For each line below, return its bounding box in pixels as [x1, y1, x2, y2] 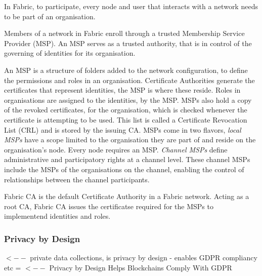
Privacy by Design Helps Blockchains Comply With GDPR [49, 262, 232, 272]
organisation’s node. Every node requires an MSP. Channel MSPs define [4, 144, 228, 154]
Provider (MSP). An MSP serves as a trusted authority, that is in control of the [4, 37, 252, 48]
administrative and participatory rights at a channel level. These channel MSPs [4, 154, 250, 165]
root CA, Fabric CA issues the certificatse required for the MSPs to [4, 201, 213, 211]
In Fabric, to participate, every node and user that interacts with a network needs [4, 1, 258, 11]
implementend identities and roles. [4, 211, 111, 221]
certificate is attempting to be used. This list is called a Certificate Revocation [4, 114, 247, 125]
